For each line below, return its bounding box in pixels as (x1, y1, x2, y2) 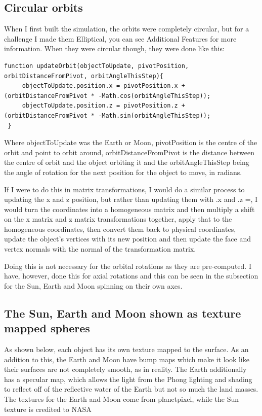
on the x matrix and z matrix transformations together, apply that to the (4, 214, 232, 224)
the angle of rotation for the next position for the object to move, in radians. (4, 166, 242, 177)
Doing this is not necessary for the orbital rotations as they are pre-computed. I (4, 260, 251, 271)
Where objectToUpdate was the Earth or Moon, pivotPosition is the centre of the (4, 137, 257, 148)
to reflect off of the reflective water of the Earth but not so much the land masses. (4, 384, 258, 394)
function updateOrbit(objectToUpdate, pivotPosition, (4, 62, 189, 70)
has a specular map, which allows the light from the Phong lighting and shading (4, 373, 252, 384)
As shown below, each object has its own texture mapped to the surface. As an (4, 344, 249, 355)
